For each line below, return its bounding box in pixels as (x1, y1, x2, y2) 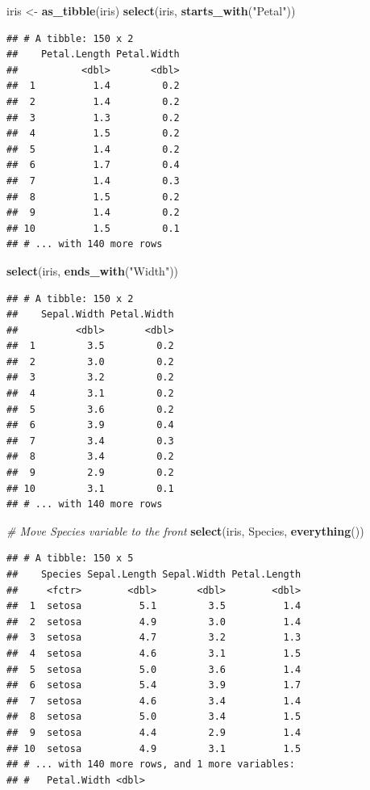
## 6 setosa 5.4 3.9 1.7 (6, 679, 301, 691)
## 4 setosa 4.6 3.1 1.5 (6, 647, 301, 659)
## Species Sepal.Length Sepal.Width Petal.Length (6, 569, 301, 580)
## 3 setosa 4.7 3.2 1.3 (6, 632, 301, 644)
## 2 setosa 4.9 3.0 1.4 (6, 616, 301, 628)
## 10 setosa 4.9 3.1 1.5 (6, 742, 301, 754)
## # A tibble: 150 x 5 (6, 553, 134, 565)
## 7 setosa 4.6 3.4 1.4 (6, 695, 301, 707)
